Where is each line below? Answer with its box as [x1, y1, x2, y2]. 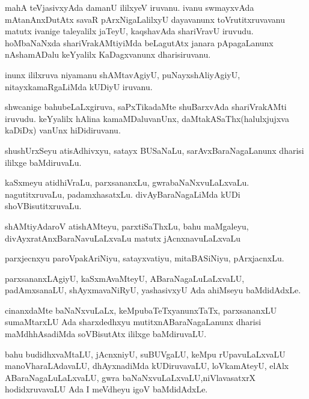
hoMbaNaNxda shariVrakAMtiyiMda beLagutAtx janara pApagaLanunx [5, 36, 274, 49]
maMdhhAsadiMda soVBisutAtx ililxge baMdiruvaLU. [5, 327, 207, 340]
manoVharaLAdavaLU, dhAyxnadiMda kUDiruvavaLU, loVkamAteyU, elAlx [5, 359, 289, 372]
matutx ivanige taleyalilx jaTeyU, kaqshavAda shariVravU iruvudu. [5, 25, 254, 37]
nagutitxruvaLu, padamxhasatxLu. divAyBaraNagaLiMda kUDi [5, 187, 240, 200]
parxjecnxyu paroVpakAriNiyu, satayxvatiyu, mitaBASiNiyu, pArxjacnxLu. [5, 252, 284, 264]
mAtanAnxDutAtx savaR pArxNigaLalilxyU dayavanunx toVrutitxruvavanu [5, 13, 285, 25]
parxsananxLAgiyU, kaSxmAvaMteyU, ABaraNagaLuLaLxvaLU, [5, 272, 245, 284]
